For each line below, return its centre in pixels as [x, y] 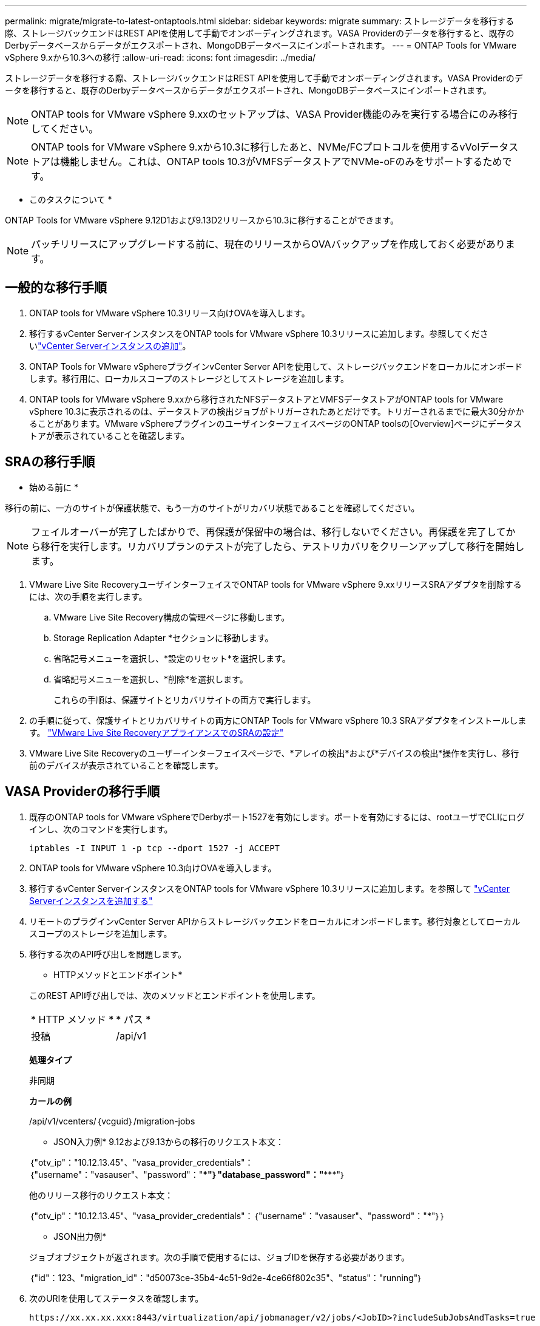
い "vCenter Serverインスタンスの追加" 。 [110, 345]
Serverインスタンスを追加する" [91, 900]
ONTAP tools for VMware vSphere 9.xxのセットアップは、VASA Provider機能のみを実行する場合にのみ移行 [274, 114]
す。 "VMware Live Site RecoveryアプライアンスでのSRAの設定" [157, 732]
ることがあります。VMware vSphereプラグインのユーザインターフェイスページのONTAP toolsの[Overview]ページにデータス [275, 423]
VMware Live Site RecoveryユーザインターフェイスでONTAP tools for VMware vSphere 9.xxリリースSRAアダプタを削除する [275, 584]
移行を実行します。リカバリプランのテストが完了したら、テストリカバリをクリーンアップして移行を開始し [283, 546]
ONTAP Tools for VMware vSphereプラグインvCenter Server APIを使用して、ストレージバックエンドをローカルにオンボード [276, 366]
